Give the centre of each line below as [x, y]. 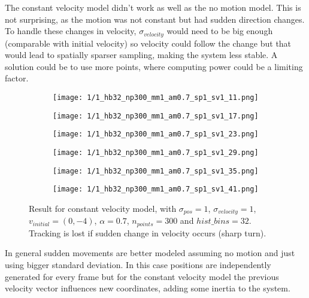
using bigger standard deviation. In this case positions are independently [138, 265]
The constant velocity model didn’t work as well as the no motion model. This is [153, 7]
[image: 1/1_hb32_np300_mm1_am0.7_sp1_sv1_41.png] [156, 189]
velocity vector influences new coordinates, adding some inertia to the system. [148, 288]
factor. [17, 78]
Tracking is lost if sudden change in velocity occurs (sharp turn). [148, 232]
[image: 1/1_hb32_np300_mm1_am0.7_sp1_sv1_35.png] [156, 171]
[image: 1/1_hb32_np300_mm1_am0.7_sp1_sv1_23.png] [156, 134]
